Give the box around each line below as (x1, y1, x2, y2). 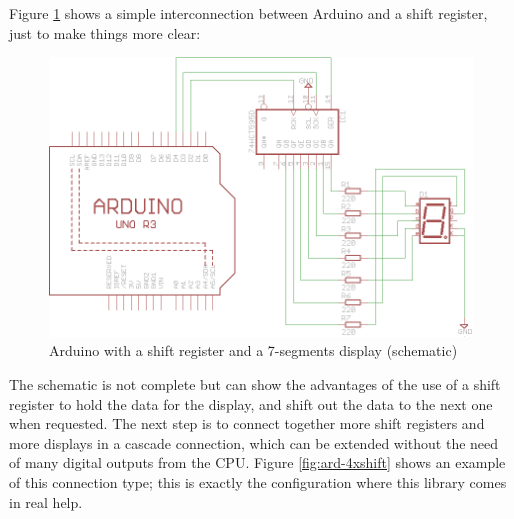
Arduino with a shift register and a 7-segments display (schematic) (49, 340, 458, 361)
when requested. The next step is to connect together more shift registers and (9, 413, 485, 434)
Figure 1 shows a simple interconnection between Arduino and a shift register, (9, 3, 488, 23)
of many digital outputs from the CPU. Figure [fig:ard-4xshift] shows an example (9, 452, 506, 473)
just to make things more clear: (9, 22, 201, 43)
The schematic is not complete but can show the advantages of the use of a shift (9, 374, 501, 395)
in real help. (9, 491, 83, 512)
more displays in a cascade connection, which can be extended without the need (9, 432, 499, 453)
